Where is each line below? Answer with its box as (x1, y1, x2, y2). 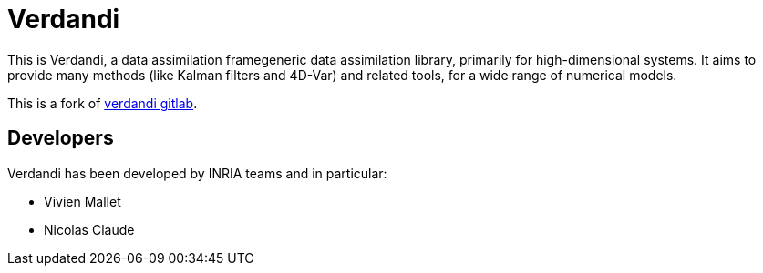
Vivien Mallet (44, 193, 121, 209)
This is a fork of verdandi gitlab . (7, 95, 198, 111)
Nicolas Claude (44, 221, 135, 238)
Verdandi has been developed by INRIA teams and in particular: (7, 165, 387, 181)
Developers (7, 126, 114, 150)
